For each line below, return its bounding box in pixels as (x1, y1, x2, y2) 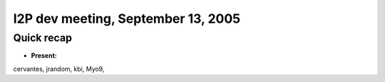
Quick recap (13, 31, 73, 44)
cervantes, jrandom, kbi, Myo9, (13, 64, 105, 73)
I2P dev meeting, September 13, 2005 (13, 11, 241, 26)
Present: (31, 51, 57, 60)
